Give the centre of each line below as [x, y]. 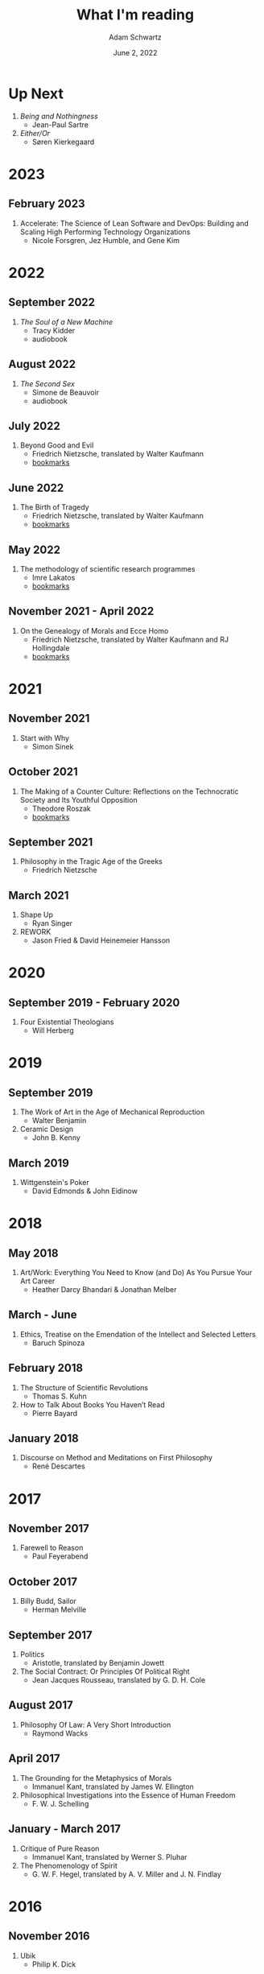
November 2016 [49, 1937]
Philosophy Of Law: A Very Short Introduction [95, 1724]
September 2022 [52, 302]
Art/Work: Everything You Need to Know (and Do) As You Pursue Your [136, 1272]
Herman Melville [59, 1610]
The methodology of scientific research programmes [107, 568]
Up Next [36, 93]
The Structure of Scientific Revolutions [84, 1387]
